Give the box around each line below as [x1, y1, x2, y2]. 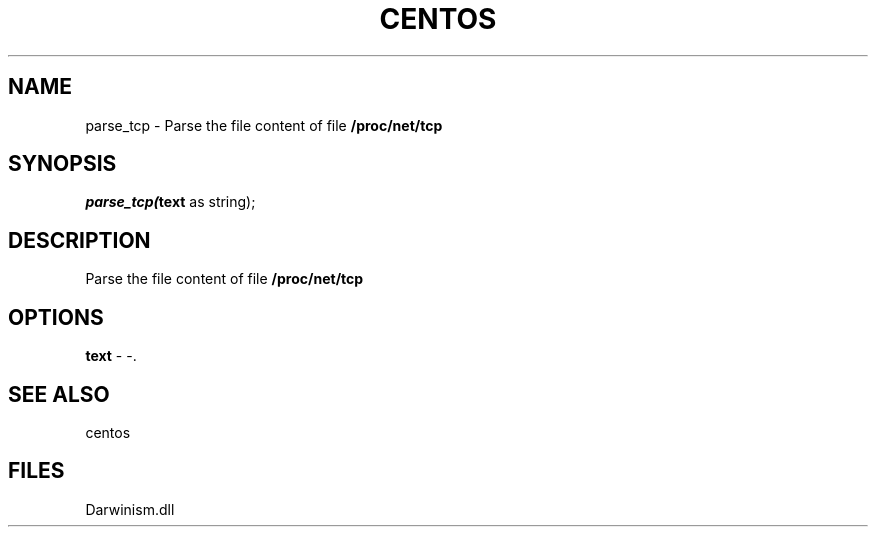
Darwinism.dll [85, 500, 175, 518]
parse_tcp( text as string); [85, 193, 256, 211]
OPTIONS [8, 304, 104, 330]
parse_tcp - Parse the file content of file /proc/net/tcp [85, 116, 443, 134]
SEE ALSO [8, 381, 110, 407]
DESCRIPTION [8, 227, 151, 253]
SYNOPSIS [8, 151, 117, 177]
